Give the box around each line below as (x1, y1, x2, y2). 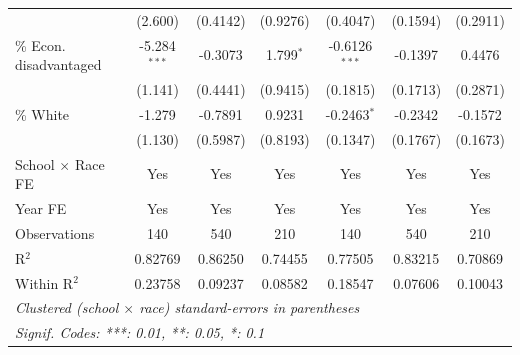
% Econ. (15, 34, 66, 55)
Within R (15, 272, 74, 293)
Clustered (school (15, 297, 119, 318)
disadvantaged (15, 54, 102, 75)
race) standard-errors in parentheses (139, 297, 360, 318)
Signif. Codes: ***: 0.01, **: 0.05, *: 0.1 (15, 322, 265, 343)
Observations (15, 222, 95, 243)
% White (15, 103, 70, 124)
